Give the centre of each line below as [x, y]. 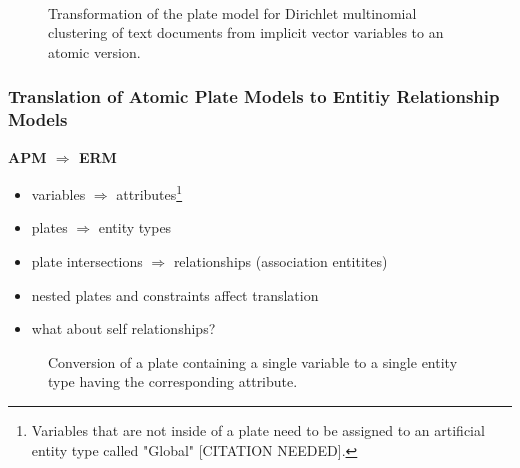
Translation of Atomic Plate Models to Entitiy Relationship [254, 96]
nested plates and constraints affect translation [175, 294]
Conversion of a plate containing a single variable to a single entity [253, 361]
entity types [135, 227]
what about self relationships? [123, 328]
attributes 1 [149, 192]
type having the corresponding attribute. [173, 381]
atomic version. [94, 51]
